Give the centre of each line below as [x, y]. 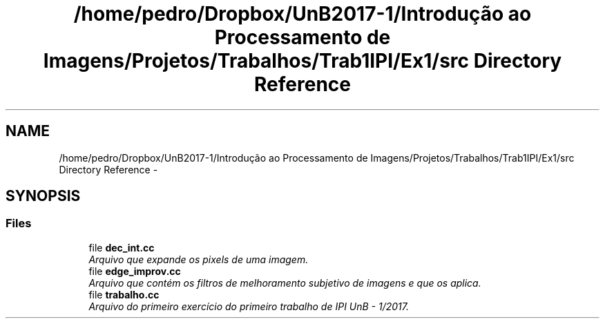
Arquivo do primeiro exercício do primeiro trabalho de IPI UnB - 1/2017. [249, 306]
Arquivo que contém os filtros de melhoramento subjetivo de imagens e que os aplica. [285, 283]
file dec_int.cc [122, 247]
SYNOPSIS [43, 196]
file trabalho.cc [124, 294]
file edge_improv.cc [135, 271]
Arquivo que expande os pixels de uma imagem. [199, 259]
